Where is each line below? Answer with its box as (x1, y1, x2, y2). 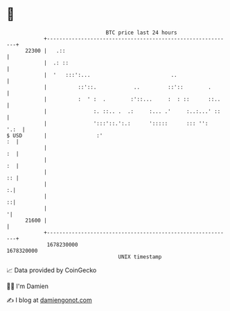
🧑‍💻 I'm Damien (6, 282, 49, 290)
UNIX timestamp (118, 253, 162, 260)
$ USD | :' (6, 132, 103, 139)
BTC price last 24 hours (105, 29, 177, 36)
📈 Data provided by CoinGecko (6, 266, 97, 274)
